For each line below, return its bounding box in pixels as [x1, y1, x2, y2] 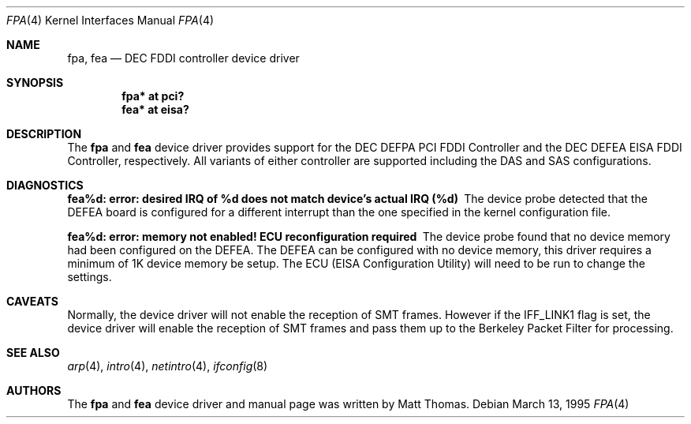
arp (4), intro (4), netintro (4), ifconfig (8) [67, 359, 268, 373]
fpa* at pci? [121, 89, 185, 103]
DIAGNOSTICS [6, 178, 84, 192]
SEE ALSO [6, 346, 60, 359]
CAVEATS [6, 295, 58, 308]
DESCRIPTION [6, 127, 82, 141]
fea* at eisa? [121, 103, 189, 116]
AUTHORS [6, 384, 62, 397]
